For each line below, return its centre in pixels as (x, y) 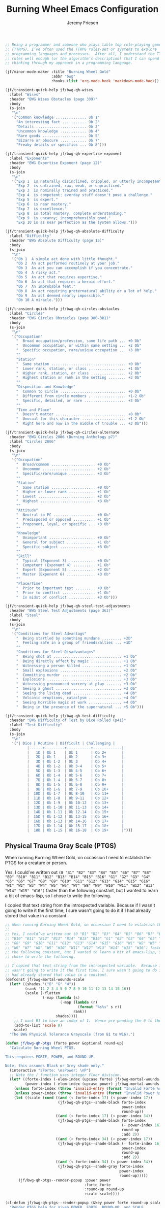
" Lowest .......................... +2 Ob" (63, 497)
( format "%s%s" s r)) (100, 1007)
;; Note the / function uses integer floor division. (66, 1075)
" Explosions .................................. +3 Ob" (77, 679)
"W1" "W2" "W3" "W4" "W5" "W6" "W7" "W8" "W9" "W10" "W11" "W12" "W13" (80, 886)
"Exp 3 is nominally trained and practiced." (64, 191)
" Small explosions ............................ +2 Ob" (77, 670)
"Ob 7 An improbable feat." (46, 286)
